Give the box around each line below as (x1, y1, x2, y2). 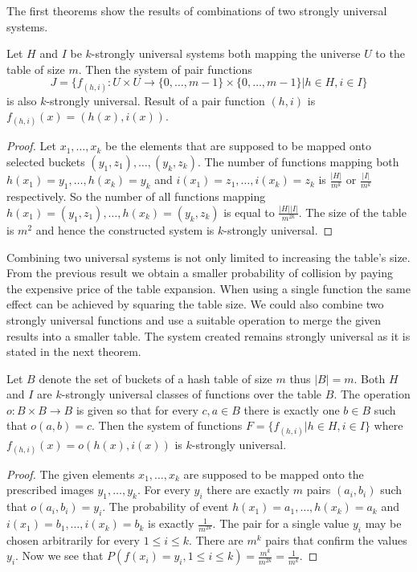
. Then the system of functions (91, 417, 243, 434)
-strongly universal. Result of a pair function (46, 92, 265, 108)
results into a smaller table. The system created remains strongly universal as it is (6, 327, 411, 344)
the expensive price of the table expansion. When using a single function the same (6, 280, 411, 296)
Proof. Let (6, 137, 56, 154)
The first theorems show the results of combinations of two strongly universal (6, 2, 387, 18)
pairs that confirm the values (265, 531, 407, 548)
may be (365, 515, 402, 532)
